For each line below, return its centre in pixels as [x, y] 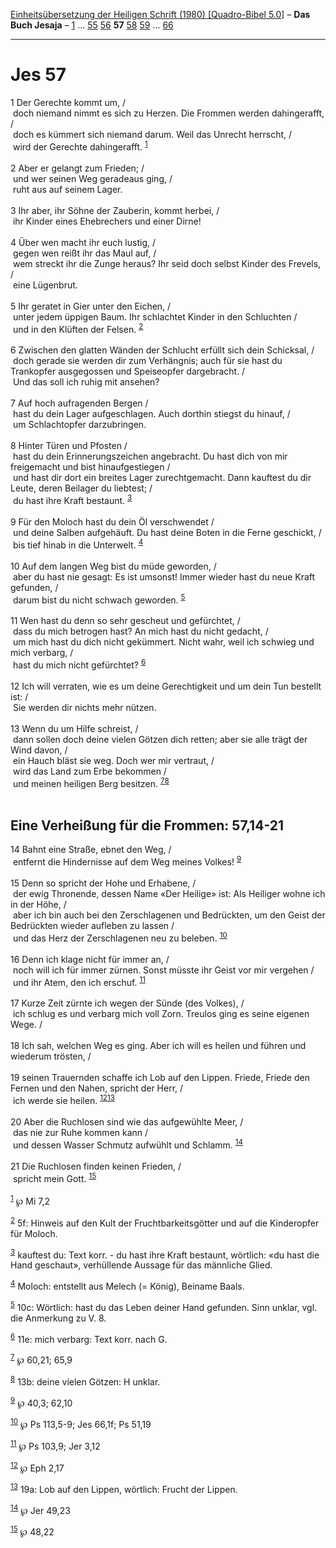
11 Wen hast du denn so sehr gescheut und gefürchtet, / [125, 621]
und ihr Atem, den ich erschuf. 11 [79, 981]
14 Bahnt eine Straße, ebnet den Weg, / [91, 850]
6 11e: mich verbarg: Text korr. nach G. [89, 1338]
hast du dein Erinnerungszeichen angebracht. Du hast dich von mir [150, 456]
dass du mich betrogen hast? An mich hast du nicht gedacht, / [140, 631]
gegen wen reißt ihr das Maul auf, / [84, 253]
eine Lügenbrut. [45, 285]
